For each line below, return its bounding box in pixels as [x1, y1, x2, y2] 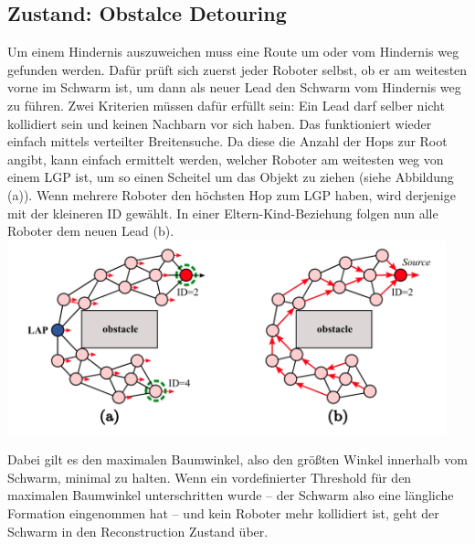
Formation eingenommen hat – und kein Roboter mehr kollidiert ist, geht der [7, 503, 439, 522]
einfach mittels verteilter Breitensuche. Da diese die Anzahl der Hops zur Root [7, 132, 448, 151]
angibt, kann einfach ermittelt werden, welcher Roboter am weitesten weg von [7, 149, 444, 168]
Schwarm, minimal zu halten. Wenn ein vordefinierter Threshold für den [7, 467, 412, 486]
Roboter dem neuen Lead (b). [7, 221, 174, 240]
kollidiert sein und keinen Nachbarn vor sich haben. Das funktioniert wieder [7, 113, 432, 133]
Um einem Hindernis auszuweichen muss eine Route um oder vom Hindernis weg [7, 42, 459, 61]
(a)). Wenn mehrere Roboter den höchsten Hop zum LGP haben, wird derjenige [7, 185, 456, 204]
